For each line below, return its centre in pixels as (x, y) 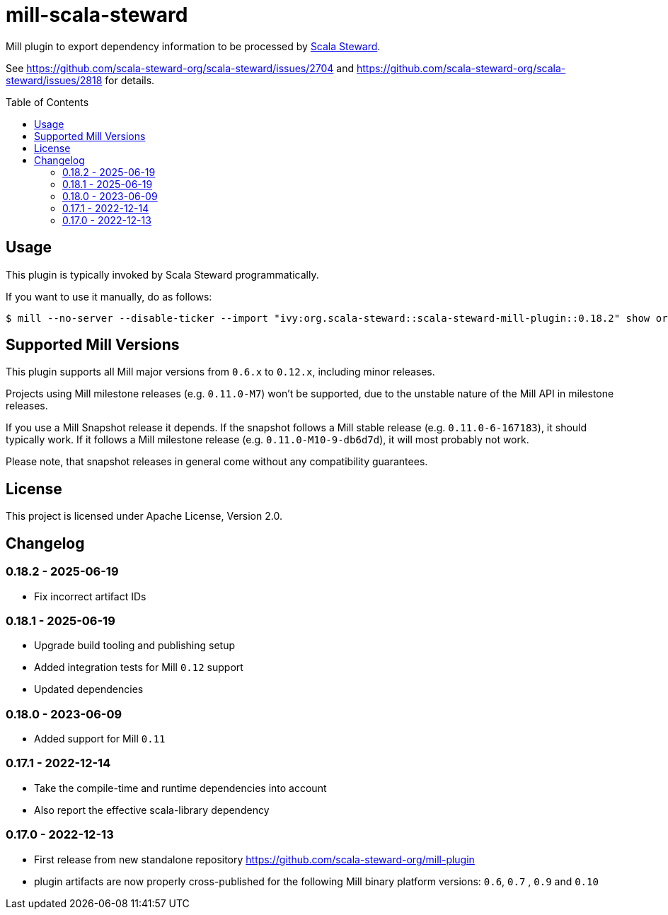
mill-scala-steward (97, 15)
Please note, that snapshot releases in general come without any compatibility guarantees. (217, 462)
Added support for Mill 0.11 (100, 739)
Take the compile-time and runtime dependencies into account (180, 788)
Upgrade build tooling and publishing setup (135, 646)
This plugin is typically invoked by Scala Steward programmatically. (162, 274)
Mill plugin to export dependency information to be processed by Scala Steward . (193, 46)
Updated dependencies (89, 689)
